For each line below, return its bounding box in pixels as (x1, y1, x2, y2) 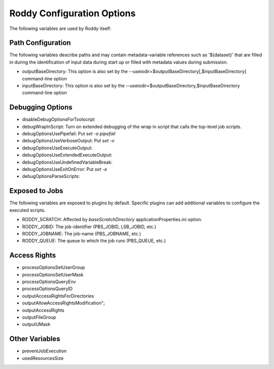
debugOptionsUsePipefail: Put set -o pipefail (22, 131, 116, 137)
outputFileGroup (22, 314, 56, 320)
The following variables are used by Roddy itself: (9, 25, 112, 32)
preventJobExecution (22, 348, 67, 354)
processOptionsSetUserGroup (22, 264, 85, 270)
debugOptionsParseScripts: (22, 173, 80, 179)
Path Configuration (9, 39, 71, 47)
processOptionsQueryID (22, 286, 73, 292)
